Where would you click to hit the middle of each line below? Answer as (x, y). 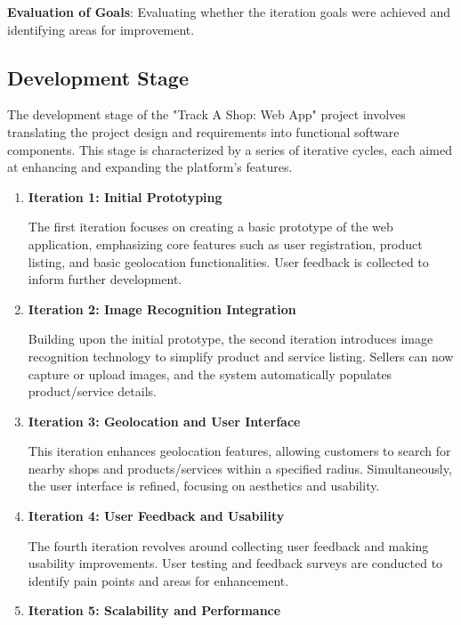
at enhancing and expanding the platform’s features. (150, 167)
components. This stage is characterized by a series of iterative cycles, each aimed (230, 149)
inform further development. (105, 279)
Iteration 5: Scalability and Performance (154, 610)
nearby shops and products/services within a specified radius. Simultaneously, (240, 468)
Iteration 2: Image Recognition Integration (162, 308)
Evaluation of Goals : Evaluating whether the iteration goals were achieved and (229, 12)
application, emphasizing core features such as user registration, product (225, 244)
